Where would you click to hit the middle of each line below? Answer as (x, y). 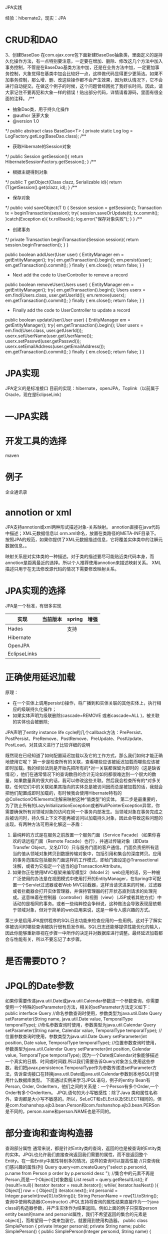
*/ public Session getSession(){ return (44, 156)
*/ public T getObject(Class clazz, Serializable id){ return (63, 182)
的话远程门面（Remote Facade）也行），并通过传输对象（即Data (82, 841)
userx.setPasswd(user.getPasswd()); (43, 341)
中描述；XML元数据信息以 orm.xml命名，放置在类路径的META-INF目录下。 (82, 533)
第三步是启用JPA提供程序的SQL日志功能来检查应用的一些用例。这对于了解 (81, 920)
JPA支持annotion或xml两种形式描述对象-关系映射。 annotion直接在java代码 (82, 527)
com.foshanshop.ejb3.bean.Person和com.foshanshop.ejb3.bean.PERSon (84, 1105)
